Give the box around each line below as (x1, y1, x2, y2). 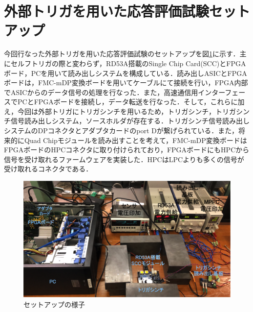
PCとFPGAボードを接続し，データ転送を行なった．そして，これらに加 (17, 96, 245, 107)
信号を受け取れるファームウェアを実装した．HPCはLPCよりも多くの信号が (4, 154, 244, 164)
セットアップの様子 (23, 299, 85, 309)
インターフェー (198, 87, 246, 97)
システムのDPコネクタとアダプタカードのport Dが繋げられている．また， (4, 125, 239, 136)
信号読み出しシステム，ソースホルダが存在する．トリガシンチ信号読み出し (10, 116, 250, 126)
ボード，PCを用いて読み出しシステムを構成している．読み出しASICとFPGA (4, 68, 247, 78)
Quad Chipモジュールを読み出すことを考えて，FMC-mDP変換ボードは (24, 135, 247, 145)
